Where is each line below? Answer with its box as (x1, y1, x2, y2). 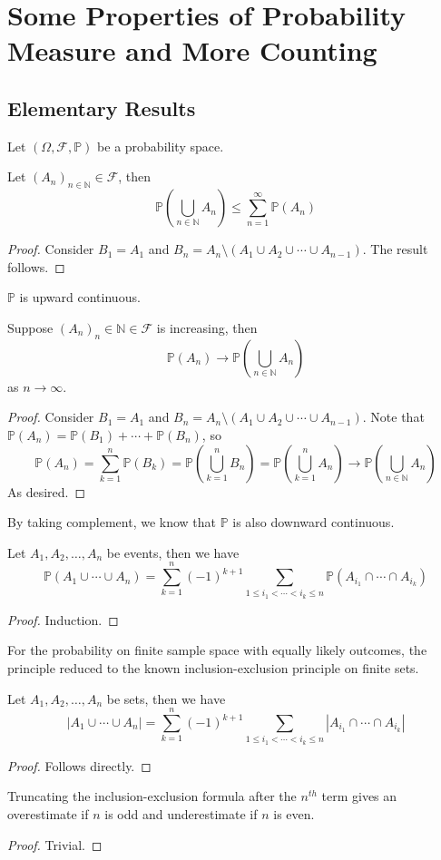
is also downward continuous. (232, 513, 395, 532)
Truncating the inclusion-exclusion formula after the (7, 787, 297, 806)
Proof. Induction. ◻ (7, 610, 119, 629)
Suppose (7, 318, 54, 337)
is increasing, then (156, 318, 258, 337)
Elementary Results (7, 93, 196, 122)
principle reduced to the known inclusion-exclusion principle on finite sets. (7, 659, 419, 678)
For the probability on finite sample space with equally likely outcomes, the (7, 640, 427, 660)
